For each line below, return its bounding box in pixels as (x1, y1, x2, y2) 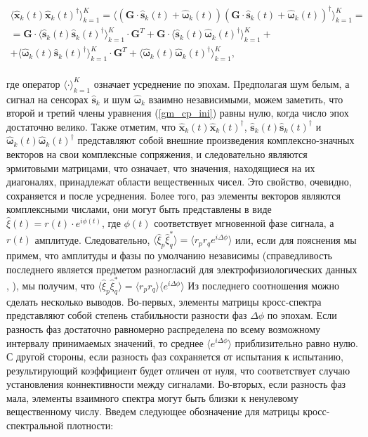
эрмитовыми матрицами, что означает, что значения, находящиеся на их (6, 160, 315, 175)
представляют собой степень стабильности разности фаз (6, 308, 247, 322)
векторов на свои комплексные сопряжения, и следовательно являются (6, 146, 308, 161)
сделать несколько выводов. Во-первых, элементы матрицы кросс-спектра (6, 294, 322, 308)
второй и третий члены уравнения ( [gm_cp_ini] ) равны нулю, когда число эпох (6, 105, 349, 120)
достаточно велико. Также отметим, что (6, 119, 176, 133)
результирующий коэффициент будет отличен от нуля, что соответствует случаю (6, 363, 350, 377)
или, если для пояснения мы (235, 232, 357, 247)
